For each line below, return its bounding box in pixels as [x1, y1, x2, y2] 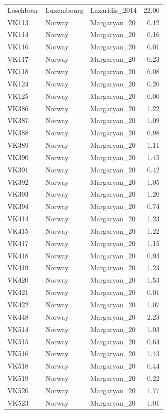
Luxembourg [45, 4, 83, 15]
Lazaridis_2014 [90, 4, 137, 15]
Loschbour [7, 4, 39, 15]
